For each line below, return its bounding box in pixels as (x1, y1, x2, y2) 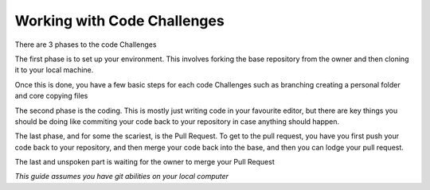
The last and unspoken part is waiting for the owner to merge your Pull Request (14, 157, 275, 167)
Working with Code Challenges (14, 12, 225, 29)
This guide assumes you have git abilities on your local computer (14, 172, 229, 181)
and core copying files (14, 91, 88, 101)
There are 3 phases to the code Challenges (14, 40, 157, 49)
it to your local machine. (14, 65, 94, 75)
